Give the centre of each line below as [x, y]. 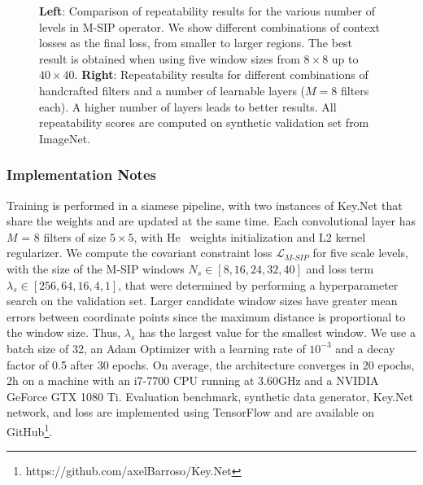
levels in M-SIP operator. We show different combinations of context [209, 26]
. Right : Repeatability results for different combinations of [221, 74]
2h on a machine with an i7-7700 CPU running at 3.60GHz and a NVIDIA [193, 380]
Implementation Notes [81, 175]
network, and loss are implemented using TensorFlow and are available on [191, 412]
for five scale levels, [360, 253]
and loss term [340, 268]
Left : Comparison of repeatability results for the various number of [207, 11]
